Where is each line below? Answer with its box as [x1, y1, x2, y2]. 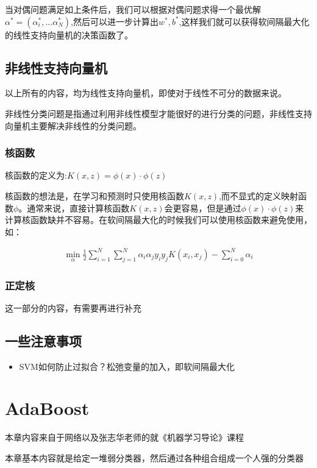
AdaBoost [5, 395, 90, 420]
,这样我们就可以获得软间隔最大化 [179, 15, 310, 27]
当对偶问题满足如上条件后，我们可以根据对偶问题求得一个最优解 [5, 3, 261, 15]
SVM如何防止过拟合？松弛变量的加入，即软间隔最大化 [19, 360, 235, 372]
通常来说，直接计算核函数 [27, 201, 130, 214]
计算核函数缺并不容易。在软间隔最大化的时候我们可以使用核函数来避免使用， [5, 213, 312, 226]
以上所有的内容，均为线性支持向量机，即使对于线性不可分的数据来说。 [5, 87, 287, 99]
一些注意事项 [5, 331, 82, 350]
